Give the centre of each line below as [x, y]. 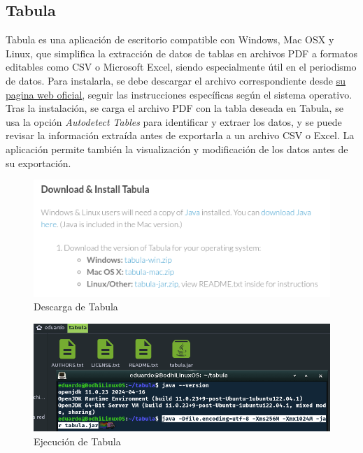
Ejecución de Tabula [77, 441]
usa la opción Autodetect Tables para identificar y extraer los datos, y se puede [174, 121]
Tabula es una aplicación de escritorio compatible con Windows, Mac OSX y [170, 39]
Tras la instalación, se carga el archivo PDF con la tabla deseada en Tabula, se [175, 108]
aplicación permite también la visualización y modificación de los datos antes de [177, 149]
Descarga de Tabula [76, 307]
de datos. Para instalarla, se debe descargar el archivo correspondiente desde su [176, 80]
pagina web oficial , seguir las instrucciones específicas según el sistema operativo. [179, 94]
